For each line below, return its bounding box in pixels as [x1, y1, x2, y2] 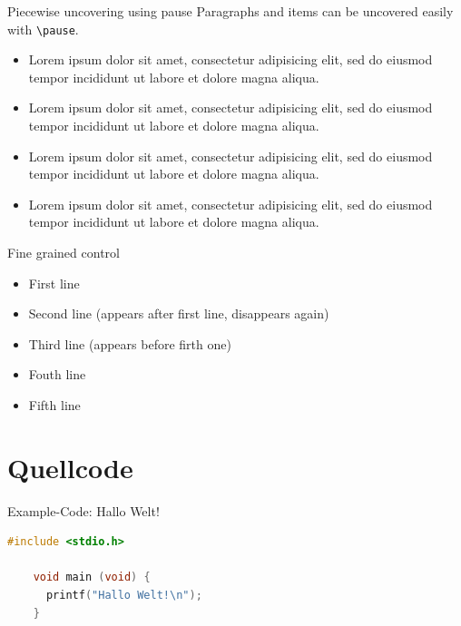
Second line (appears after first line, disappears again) [28, 304, 329, 323]
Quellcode [7, 448, 133, 485]
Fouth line [28, 365, 86, 384]
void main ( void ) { [33, 571, 151, 584]
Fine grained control [7, 243, 120, 261]
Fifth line [28, 395, 81, 414]
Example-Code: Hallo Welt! [7, 501, 160, 520]
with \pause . [7, 19, 79, 38]
